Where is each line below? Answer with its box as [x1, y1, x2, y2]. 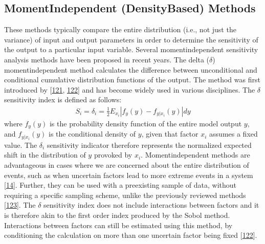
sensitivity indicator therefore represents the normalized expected [47, 139, 252, 150]
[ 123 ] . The [4, 199, 36, 210]
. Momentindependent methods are [141, 149, 250, 160]
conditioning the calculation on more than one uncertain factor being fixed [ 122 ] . [4, 230, 257, 240]
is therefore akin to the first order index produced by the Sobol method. [4, 210, 230, 220]
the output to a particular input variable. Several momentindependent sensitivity [4, 44, 258, 55]
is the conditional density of [49, 128, 136, 139]
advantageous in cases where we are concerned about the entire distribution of [4, 160, 249, 170]
